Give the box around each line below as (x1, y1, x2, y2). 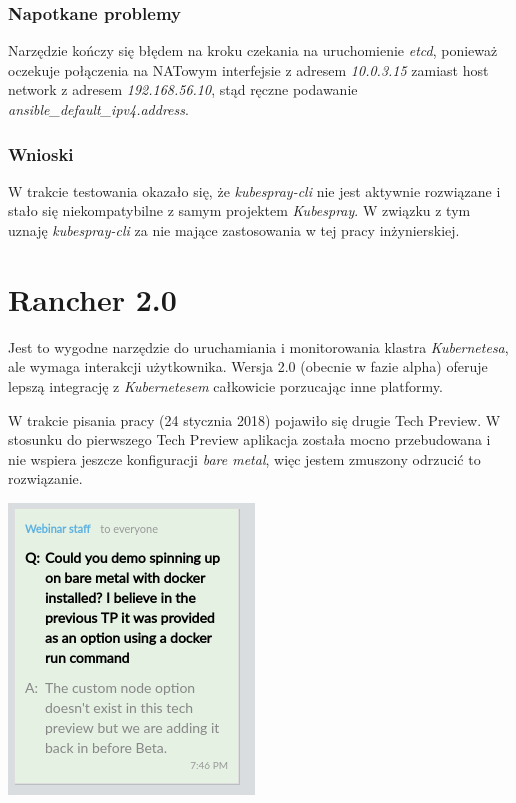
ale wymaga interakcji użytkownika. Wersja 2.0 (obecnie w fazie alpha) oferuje (8, 356, 488, 377)
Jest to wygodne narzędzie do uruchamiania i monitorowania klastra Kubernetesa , (8, 336, 509, 357)
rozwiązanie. (8, 468, 83, 489)
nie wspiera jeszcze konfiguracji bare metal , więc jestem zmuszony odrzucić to (8, 448, 481, 469)
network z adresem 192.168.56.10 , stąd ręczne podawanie (8, 79, 358, 100)
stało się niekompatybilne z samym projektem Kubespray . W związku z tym (8, 200, 471, 221)
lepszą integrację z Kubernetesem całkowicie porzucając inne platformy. (8, 375, 443, 396)
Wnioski (8, 141, 74, 166)
